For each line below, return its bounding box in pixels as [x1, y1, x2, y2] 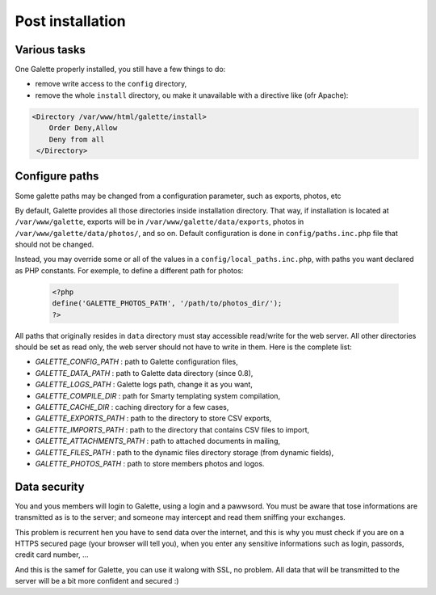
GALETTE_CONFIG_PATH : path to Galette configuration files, [35, 357, 238, 367]
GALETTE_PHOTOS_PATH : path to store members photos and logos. [35, 458, 265, 468]
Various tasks [15, 43, 86, 57]
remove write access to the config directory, [35, 79, 187, 89]
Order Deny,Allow [48, 124, 118, 133]
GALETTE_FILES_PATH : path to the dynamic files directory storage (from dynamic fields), [35, 447, 334, 457]
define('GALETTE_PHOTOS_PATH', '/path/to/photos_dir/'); [52, 299, 283, 308]
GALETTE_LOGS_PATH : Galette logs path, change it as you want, [35, 380, 254, 390]
